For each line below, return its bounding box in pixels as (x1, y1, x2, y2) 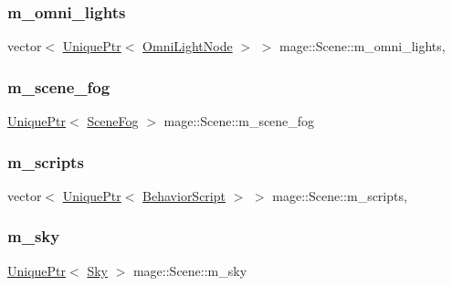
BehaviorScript (142, 185, 226, 205)
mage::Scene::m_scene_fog (163, 111, 315, 131)
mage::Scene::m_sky (132, 260, 247, 280)
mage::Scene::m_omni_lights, (279, 37, 446, 56)
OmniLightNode (142, 37, 233, 56)
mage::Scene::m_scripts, (272, 185, 407, 205)
